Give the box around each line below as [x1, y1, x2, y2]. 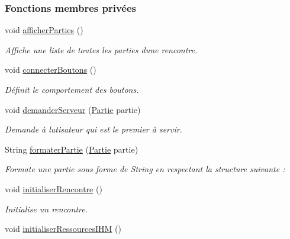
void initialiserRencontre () [5, 182, 102, 195]
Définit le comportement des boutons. [5, 83, 139, 95]
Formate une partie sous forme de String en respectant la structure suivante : [5, 163, 285, 175]
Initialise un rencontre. [5, 202, 88, 215]
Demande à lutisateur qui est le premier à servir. [5, 123, 182, 135]
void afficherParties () [5, 24, 83, 36]
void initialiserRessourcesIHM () [5, 222, 121, 235]
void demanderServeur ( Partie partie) [5, 103, 141, 115]
